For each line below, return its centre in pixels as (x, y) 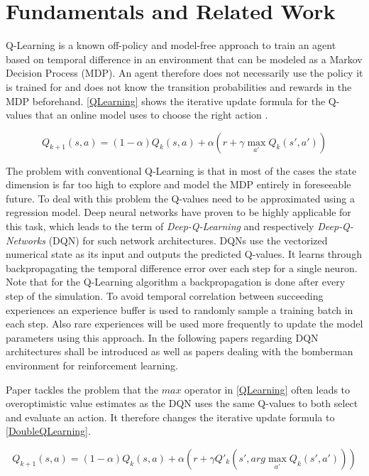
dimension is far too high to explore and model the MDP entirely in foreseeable (178, 184)
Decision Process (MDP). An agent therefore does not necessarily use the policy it (184, 73)
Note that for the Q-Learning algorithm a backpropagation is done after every (176, 282)
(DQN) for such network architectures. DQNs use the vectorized (188, 240)
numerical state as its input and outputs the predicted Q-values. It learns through (184, 254)
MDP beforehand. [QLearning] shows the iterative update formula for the (166, 101)
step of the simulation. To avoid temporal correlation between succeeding (165, 296)
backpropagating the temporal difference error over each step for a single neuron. (182, 267)
